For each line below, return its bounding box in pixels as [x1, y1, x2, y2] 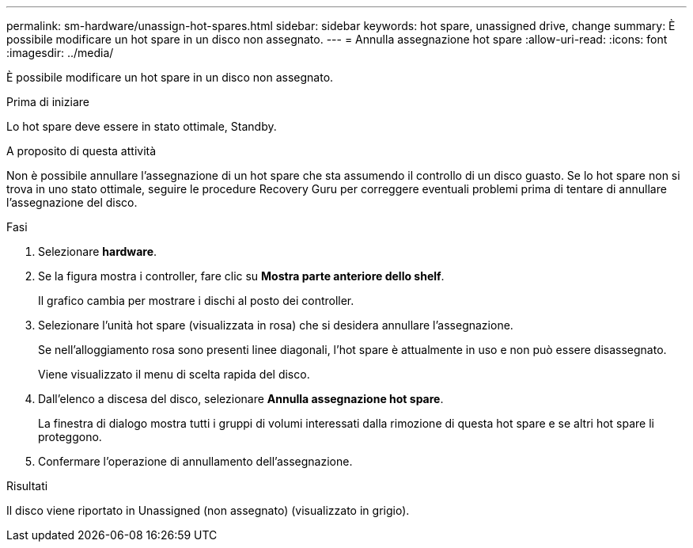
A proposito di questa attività [6, 144, 157, 158]
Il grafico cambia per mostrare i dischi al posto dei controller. [38, 294, 354, 307]
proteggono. [38, 430, 102, 443]
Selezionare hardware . [38, 245, 157, 258]
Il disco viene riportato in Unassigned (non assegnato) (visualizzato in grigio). [6, 504, 410, 517]
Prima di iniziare [6, 95, 89, 108]
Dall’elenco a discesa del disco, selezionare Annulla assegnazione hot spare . [38, 392, 444, 405]
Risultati [6, 479, 48, 493]
